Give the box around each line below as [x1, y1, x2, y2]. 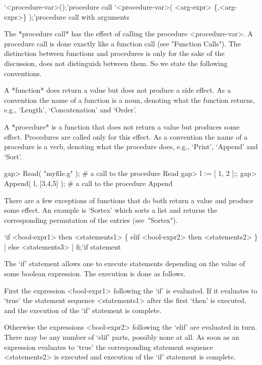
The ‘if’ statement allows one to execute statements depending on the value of [4, 258, 245, 269]
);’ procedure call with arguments [29, 11, 129, 22]
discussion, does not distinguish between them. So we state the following [4, 57, 228, 68]
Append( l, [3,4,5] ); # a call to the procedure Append [4, 177, 173, 188]
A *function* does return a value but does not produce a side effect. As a [4, 85, 231, 95]
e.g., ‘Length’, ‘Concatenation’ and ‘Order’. [4, 104, 137, 115]
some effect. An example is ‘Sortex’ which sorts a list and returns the [4, 205, 218, 215]
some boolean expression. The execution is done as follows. [4, 268, 185, 279]
